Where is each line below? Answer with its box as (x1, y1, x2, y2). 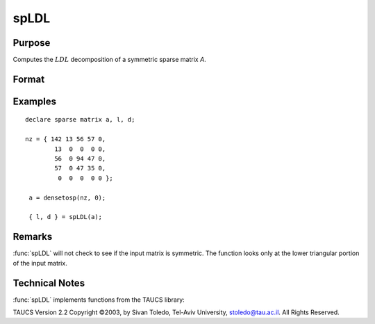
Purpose (12, 37, 51, 49)
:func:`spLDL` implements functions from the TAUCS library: (12, 295, 185, 304)
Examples (12, 95, 57, 107)
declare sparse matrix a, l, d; (25, 115, 135, 124)
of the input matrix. (12, 259, 67, 267)
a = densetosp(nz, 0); (28, 193, 106, 202)
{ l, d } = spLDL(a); (28, 213, 103, 221)
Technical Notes (12, 277, 85, 289)
